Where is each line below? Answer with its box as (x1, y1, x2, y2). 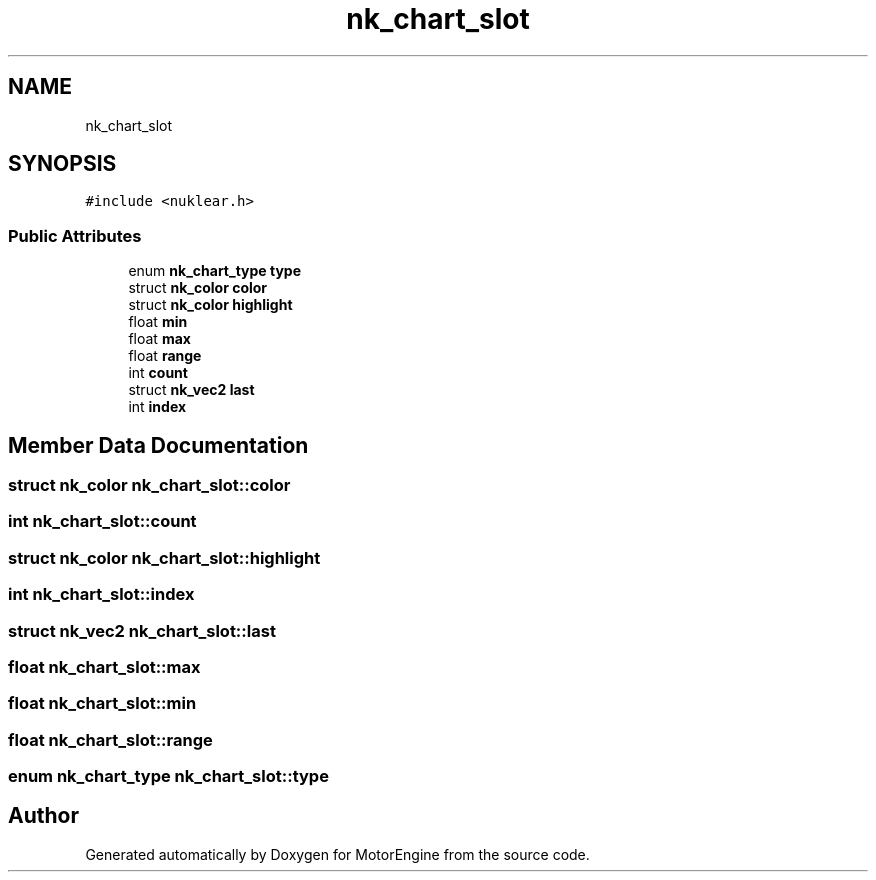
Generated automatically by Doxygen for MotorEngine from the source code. (85, 845, 590, 863)
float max (128, 330, 191, 348)
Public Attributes (8, 225, 142, 246)
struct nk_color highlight (128, 296, 293, 314)
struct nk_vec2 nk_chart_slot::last (8, 620, 276, 641)
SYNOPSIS (8, 151, 117, 177)
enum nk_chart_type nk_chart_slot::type (8, 766, 329, 787)
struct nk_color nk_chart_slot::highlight (8, 547, 321, 568)
